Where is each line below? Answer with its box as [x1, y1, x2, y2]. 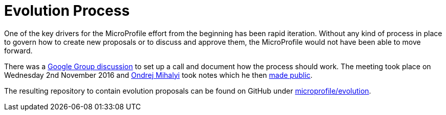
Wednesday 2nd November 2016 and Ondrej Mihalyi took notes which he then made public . [4, 70, 313, 79]
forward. [4, 46, 33, 55]
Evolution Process [4, 2, 130, 19]
